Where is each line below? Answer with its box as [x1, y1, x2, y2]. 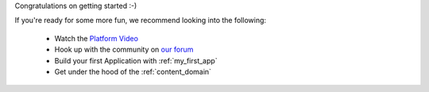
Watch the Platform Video [54, 33, 139, 43]
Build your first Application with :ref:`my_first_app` [54, 56, 218, 65]
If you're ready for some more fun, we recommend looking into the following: [14, 16, 266, 25]
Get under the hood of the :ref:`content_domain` [54, 67, 212, 76]
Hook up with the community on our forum [54, 44, 194, 55]
